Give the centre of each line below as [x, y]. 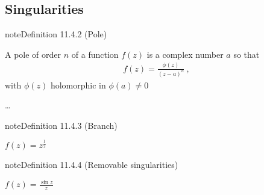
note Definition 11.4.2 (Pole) [56, 34]
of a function [95, 54]
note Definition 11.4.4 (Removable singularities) [92, 165]
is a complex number [185, 54]
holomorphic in [78, 85]
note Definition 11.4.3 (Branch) [61, 125]
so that [247, 54]
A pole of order [33, 54]
